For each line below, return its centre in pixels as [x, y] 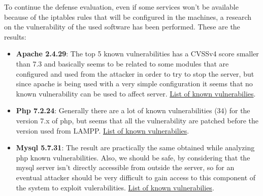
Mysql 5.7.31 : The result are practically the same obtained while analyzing [135, 148]
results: [15, 36]
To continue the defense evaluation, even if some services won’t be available [121, 7]
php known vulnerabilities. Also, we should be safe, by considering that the [133, 157]
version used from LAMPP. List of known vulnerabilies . [103, 130]
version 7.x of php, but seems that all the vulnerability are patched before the [137, 120]
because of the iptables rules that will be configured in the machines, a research [128, 17]
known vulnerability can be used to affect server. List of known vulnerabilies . [136, 93]
